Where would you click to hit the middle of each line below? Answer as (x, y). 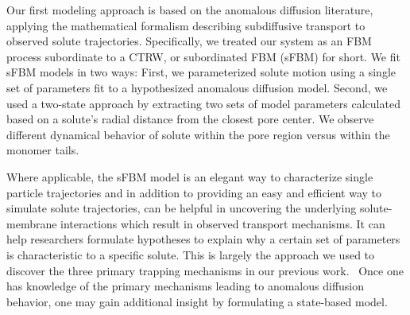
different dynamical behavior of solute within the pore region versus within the (198, 134)
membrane (32, 223)
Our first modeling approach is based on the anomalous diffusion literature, (190, 10)
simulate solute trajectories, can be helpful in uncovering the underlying (182, 208)
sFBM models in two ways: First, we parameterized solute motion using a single (201, 72)
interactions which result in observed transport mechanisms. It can (223, 223)
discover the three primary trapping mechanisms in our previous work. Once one (205, 270)
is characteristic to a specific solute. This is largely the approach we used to (191, 254)
